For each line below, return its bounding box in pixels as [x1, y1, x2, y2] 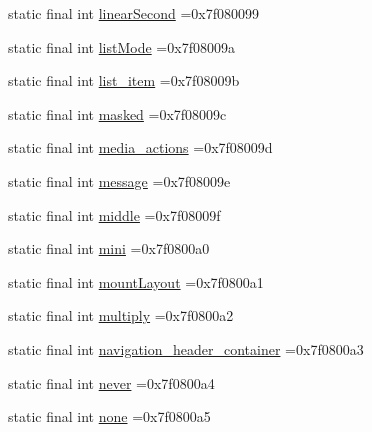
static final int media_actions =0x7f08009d [8, 137, 273, 158]
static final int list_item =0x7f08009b [8, 70, 240, 91]
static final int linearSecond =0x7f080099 [8, 3, 259, 23]
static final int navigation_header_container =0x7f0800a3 [8, 338, 364, 359]
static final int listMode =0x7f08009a [8, 36, 235, 57]
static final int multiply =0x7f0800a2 [8, 305, 234, 326]
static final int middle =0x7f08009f [8, 204, 221, 225]
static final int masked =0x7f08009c [8, 103, 227, 124]
